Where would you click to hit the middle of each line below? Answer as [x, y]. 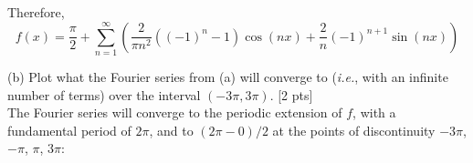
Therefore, [36, 12]
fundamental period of [69, 130]
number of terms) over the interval [104, 94]
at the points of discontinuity [354, 130]
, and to [171, 130]
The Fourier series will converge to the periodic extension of [175, 112]
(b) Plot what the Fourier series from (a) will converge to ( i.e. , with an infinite [228, 76]
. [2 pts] [291, 94]
